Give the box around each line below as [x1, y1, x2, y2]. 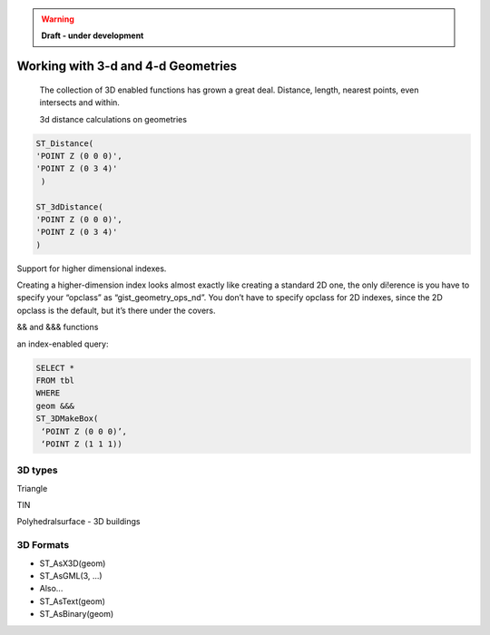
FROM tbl [35, 376, 75, 386]
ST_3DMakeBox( [35, 414, 99, 424]
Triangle [16, 483, 48, 493]
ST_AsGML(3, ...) [39, 571, 103, 581]
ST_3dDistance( [35, 201, 103, 212]
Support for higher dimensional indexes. [16, 263, 167, 274]
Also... [39, 583, 64, 594]
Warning [41, 14, 74, 24]
